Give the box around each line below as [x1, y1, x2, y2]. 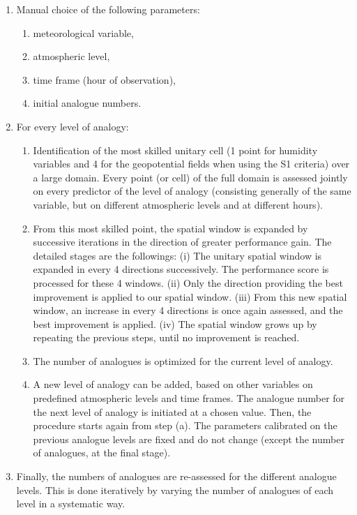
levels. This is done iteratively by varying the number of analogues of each [16, 482, 334, 497]
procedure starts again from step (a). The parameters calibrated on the [33, 418, 337, 433]
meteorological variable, [33, 25, 134, 40]
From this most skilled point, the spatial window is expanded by [33, 221, 308, 235]
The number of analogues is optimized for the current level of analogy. [33, 353, 333, 368]
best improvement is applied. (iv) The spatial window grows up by [33, 316, 317, 331]
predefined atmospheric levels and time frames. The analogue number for [33, 391, 345, 405]
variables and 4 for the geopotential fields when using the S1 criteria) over [33, 156, 350, 171]
